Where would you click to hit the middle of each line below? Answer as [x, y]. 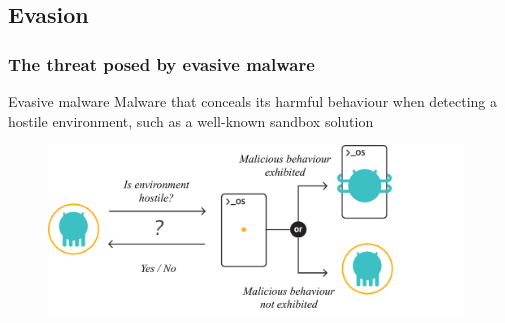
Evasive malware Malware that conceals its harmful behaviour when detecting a [253, 101]
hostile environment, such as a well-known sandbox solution [191, 120]
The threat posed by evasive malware [161, 63]
